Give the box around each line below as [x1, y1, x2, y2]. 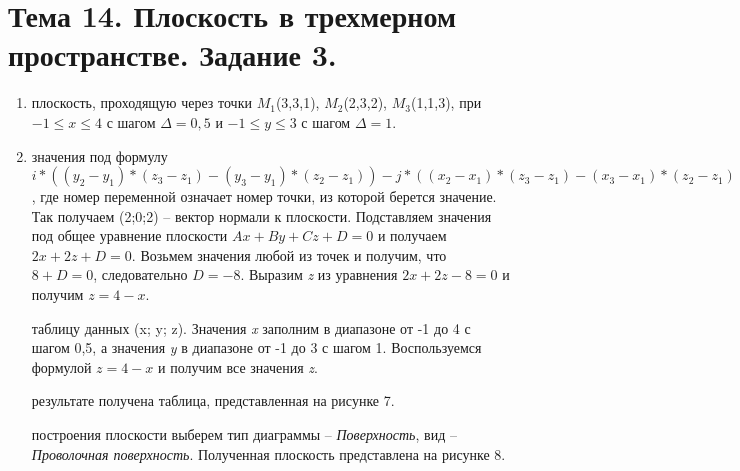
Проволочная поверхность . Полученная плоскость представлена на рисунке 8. [31, 443, 506, 464]
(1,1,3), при [410, 92, 482, 113]
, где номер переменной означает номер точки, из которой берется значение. [31, 186, 497, 207]
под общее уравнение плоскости [31, 225, 228, 246]
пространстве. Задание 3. [8, 34, 337, 75]
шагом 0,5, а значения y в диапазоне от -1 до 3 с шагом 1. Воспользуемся [31, 337, 482, 358]
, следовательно [93, 264, 188, 285]
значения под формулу [31, 145, 168, 166]
